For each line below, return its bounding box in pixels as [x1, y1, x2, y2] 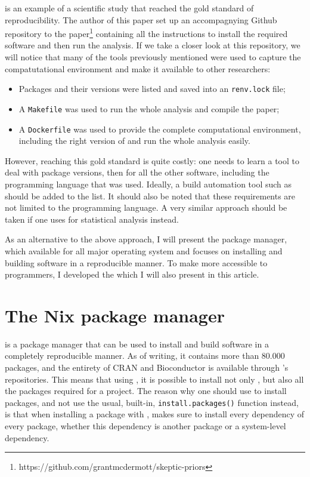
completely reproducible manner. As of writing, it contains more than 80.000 [5, 349, 285, 362]
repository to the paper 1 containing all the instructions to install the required [5, 26, 288, 39]
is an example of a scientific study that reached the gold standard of [5, 2, 254, 14]
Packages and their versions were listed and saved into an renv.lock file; [18, 82, 286, 95]
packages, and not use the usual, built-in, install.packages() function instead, [5, 396, 299, 408]
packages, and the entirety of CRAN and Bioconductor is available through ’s [5, 361, 289, 374]
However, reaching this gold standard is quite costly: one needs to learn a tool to [5, 154, 300, 167]
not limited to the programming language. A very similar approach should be [5, 201, 287, 214]
